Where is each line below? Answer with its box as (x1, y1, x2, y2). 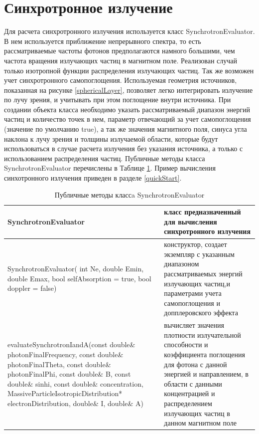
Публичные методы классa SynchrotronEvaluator (54, 189, 205, 200)
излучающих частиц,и (164, 278, 230, 288)
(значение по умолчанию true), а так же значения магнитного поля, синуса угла (4, 124, 247, 134)
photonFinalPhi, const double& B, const (7, 369, 131, 379)
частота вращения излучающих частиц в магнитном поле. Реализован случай (4, 55, 238, 65)
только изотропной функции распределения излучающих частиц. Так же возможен (4, 65, 254, 75)
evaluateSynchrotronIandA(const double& (7, 339, 135, 350)
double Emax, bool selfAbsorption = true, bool (7, 273, 151, 283)
